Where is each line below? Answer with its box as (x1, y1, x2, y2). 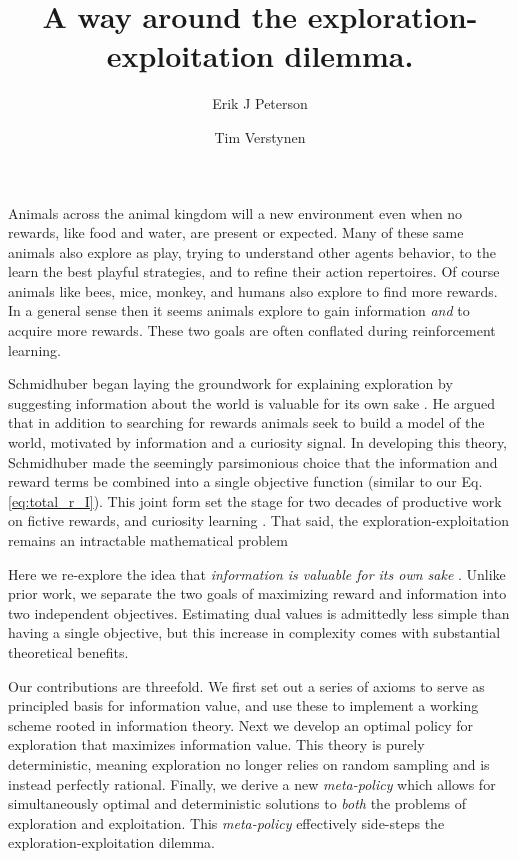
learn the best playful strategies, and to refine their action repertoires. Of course (8, 261, 500, 282)
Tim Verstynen (214, 126, 306, 147)
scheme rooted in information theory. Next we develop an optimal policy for (8, 714, 473, 735)
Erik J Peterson (212, 93, 308, 114)
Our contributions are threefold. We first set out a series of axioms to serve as (8, 675, 485, 696)
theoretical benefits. (8, 641, 129, 662)
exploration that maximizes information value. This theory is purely (8, 734, 425, 755)
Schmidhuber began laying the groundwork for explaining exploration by (8, 373, 453, 394)
